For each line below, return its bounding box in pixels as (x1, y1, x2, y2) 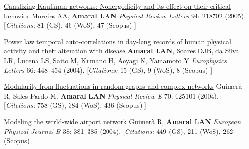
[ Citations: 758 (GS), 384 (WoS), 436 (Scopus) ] (4, 100, 146, 110)
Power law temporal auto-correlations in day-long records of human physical (4, 36, 231, 46)
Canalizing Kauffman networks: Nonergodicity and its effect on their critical (4, 1, 231, 11)
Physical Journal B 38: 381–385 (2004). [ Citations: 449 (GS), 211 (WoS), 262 (4, 126, 233, 136)
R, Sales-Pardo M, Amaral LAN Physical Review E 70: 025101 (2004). (4, 90, 219, 100)
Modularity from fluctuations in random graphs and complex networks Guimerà (4, 81, 242, 91)
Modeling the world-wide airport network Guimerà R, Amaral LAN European (4, 116, 241, 126)
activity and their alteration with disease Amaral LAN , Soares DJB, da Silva (4, 46, 239, 56)
